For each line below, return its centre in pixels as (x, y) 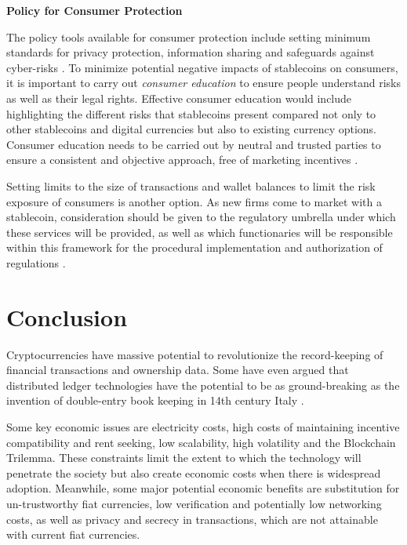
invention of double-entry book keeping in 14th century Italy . (155, 400)
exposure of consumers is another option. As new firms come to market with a (194, 201)
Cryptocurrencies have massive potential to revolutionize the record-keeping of (195, 354)
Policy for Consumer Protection (94, 10)
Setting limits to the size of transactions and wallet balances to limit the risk (191, 185)
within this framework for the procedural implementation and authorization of (194, 247)
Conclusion (67, 316)
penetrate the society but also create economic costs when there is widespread (194, 472)
